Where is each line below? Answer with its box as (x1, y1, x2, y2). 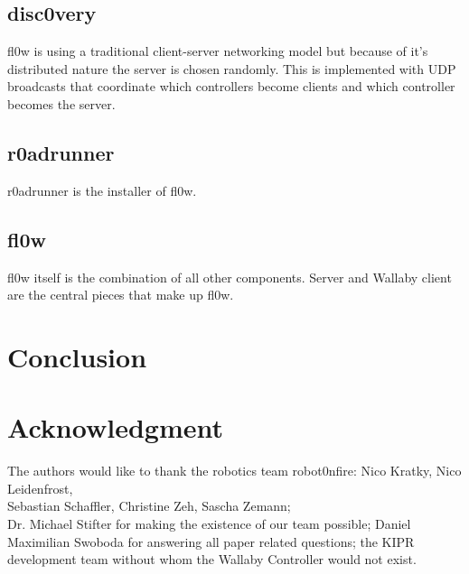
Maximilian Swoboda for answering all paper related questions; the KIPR (7, 532, 415, 551)
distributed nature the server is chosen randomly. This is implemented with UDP (7, 59, 456, 78)
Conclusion (7, 338, 147, 375)
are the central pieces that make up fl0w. (7, 285, 234, 304)
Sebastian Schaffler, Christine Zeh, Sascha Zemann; (7, 496, 291, 515)
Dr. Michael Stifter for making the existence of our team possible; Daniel (7, 514, 411, 533)
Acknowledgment (7, 409, 223, 446)
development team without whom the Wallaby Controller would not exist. (7, 550, 417, 569)
